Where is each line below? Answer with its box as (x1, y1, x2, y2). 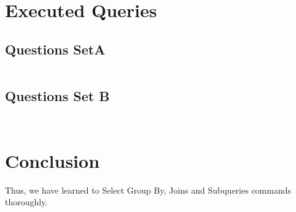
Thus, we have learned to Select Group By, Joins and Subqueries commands (5, 183, 292, 196)
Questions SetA (5, 39, 106, 58)
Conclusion (5, 148, 100, 173)
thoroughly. (5, 195, 48, 208)
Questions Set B (5, 86, 110, 105)
